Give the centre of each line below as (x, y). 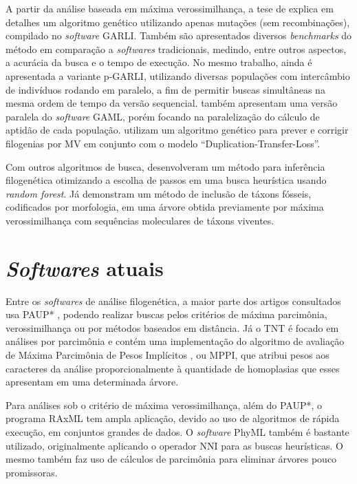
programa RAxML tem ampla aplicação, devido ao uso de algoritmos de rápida (173, 418)
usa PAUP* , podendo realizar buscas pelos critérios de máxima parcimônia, (166, 314)
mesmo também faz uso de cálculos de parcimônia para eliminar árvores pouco (171, 459)
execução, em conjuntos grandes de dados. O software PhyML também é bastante (177, 431)
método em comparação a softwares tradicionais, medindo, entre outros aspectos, (176, 49)
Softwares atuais (85, 268)
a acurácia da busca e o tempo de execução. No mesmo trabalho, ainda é (159, 62)
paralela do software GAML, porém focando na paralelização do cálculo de (163, 116)
